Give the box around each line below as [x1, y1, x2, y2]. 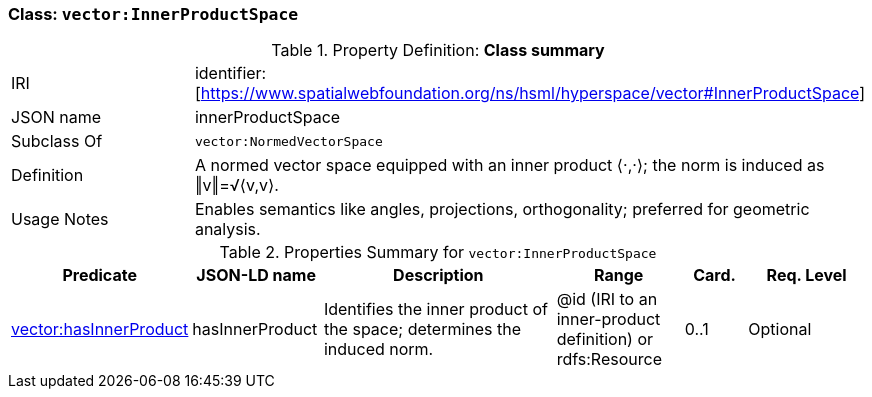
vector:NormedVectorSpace [194, 133, 383, 149]
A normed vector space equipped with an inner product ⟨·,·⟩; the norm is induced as [194, 155, 825, 176]
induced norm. [323, 339, 434, 360]
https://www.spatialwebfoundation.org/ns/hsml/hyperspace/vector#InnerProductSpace [200, 83, 860, 104]
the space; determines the [323, 319, 522, 340]
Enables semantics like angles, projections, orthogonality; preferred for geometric [194, 199, 810, 220]
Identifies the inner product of [323, 299, 548, 320]
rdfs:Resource [556, 349, 662, 370]
